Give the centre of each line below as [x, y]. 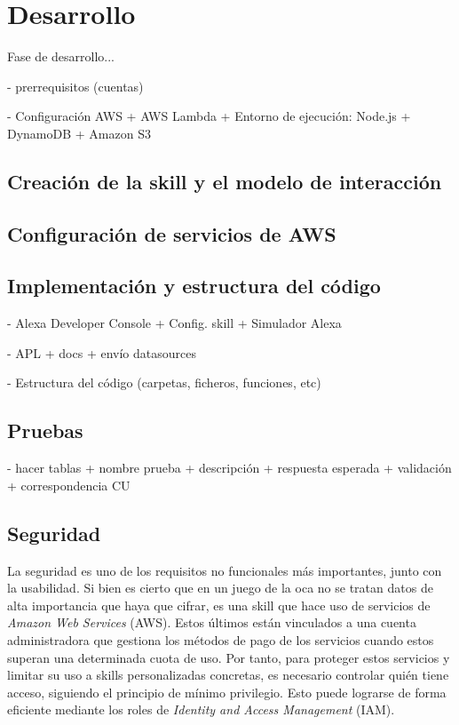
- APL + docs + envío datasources [102, 352]
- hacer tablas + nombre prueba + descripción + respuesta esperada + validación [229, 468]
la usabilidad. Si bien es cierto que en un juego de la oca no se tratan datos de [220, 588]
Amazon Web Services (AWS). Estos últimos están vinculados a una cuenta [212, 622]
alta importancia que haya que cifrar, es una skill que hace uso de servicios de [219, 605]
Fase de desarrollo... [61, 56]
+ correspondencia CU [69, 485]
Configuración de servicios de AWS [172, 233]
